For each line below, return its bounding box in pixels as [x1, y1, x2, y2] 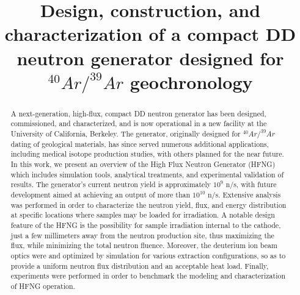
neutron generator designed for [16, 45, 284, 70]
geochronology [130, 69, 253, 94]
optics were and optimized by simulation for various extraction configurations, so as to [10, 250, 286, 260]
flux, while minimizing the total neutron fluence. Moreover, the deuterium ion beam [10, 240, 277, 251]
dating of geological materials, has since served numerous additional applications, [10, 138, 269, 149]
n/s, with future [225, 179, 277, 190]
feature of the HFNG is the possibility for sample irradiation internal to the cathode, [10, 219, 281, 230]
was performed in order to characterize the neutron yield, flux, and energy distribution [10, 199, 287, 210]
